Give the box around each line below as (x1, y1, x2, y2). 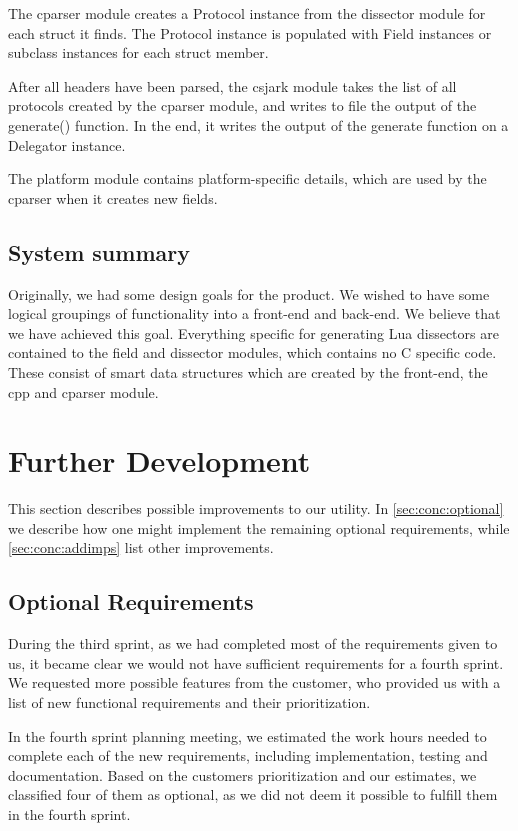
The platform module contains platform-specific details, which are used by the (8, 168, 487, 189)
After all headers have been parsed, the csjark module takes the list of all (8, 75, 457, 96)
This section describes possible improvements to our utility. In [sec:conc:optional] (8, 498, 504, 519)
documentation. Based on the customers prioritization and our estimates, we (8, 764, 477, 785)
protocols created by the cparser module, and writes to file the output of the (8, 95, 477, 116)
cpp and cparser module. (8, 381, 159, 402)
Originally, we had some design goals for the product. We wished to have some (8, 283, 490, 304)
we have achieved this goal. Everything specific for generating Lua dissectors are (8, 322, 499, 343)
